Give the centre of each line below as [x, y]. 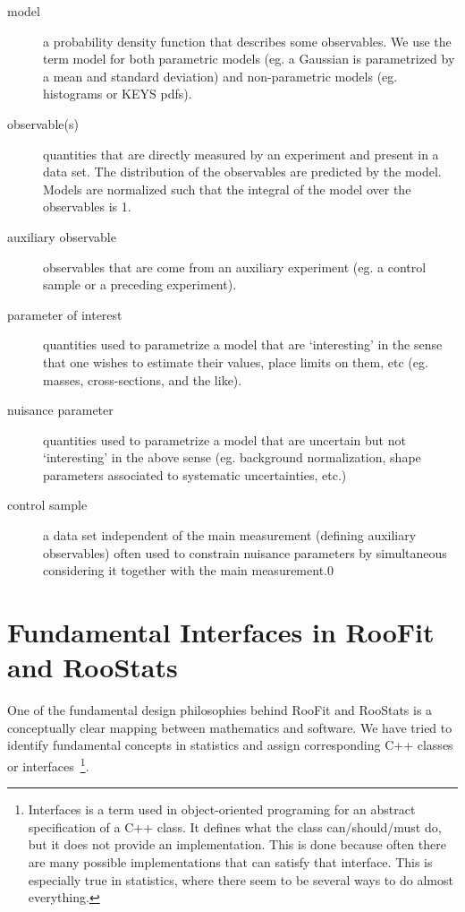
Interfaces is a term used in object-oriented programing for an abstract [222, 809]
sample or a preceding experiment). [140, 284]
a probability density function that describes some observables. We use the [247, 41]
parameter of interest [65, 314]
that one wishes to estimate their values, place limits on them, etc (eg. [236, 361]
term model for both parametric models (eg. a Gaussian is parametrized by [249, 59]
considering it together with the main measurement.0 [188, 570]
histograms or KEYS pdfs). [118, 94]
